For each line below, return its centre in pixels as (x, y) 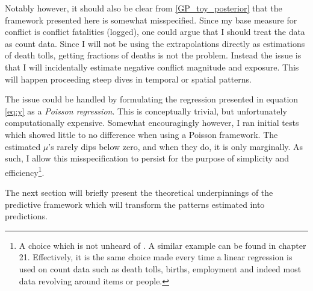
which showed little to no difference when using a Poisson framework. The (141, 134)
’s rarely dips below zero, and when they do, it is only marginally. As (176, 146)
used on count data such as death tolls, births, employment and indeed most (160, 268)
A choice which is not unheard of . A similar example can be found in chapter (163, 245)
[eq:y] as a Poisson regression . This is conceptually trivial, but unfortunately (146, 111)
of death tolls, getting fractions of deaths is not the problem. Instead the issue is (153, 55)
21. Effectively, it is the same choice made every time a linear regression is (156, 257)
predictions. (26, 216)
